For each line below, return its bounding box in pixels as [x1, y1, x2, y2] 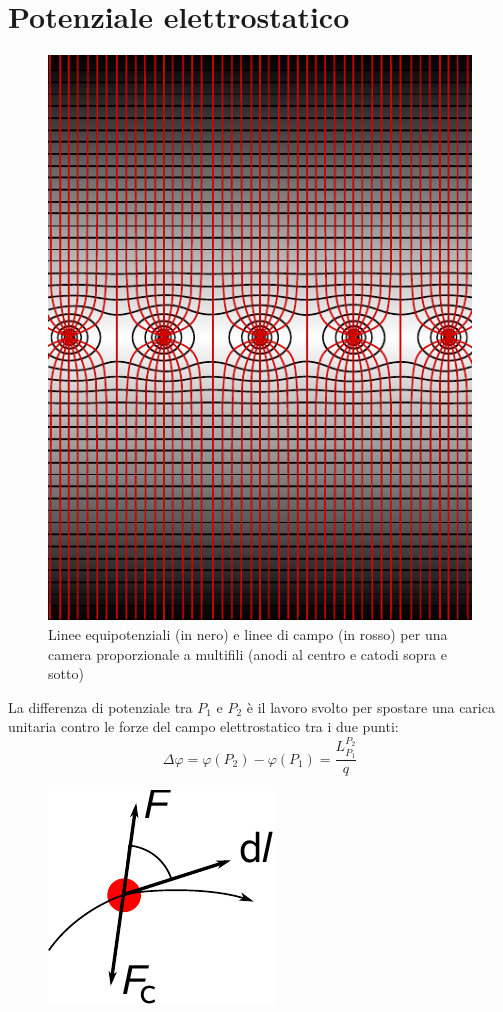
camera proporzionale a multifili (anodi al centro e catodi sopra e [48, 643, 447, 664]
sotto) [48, 663, 84, 684]
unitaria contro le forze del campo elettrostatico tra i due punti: [8, 716, 399, 737]
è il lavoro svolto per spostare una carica [246, 696, 495, 717]
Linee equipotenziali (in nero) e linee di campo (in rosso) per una [48, 624, 448, 645]
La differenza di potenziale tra [8, 696, 193, 717]
